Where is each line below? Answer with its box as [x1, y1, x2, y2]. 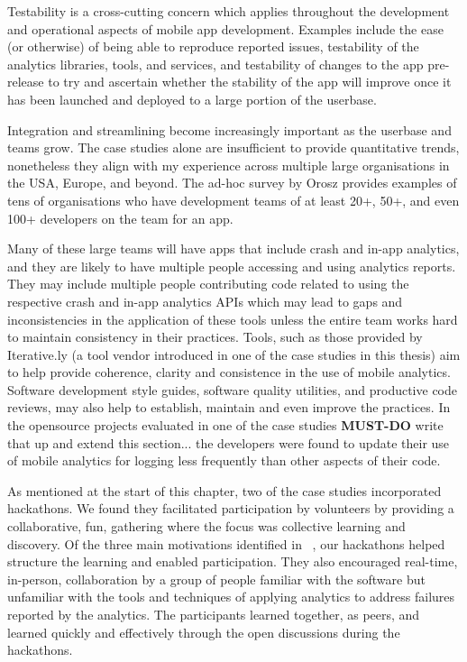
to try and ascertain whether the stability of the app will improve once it [48, 72, 452, 91]
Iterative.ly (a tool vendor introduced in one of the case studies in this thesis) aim [7, 345, 461, 363]
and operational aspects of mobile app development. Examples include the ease [7, 19, 444, 38]
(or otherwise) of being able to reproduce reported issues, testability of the [7, 37, 419, 56]
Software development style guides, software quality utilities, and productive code [7, 380, 457, 399]
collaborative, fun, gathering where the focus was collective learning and [7, 517, 406, 536]
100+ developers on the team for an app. [7, 208, 233, 227]
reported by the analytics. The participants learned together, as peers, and [7, 605, 420, 623]
